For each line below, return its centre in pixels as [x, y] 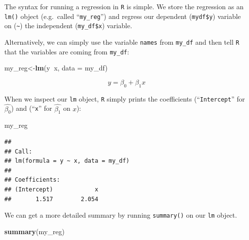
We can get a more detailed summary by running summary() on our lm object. [121, 215]
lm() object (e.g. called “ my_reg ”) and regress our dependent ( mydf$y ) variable [123, 16]
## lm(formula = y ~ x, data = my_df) [67, 161]
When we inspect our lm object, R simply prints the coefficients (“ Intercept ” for [125, 98]
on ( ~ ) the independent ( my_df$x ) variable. [68, 26]
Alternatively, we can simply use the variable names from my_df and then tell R [122, 42]
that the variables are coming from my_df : [67, 51]
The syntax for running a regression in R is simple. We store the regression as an [124, 6]
